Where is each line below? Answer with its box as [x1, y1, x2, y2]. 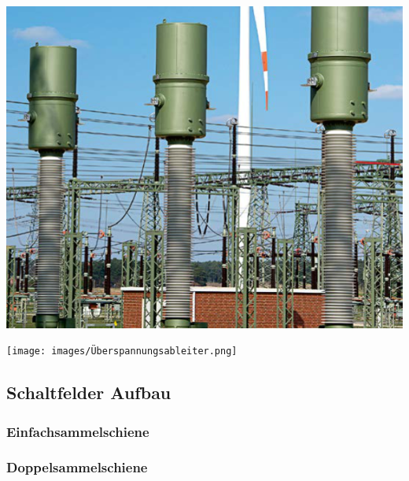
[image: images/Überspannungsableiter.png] [6, 346, 238, 357]
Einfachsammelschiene [6, 421, 149, 441]
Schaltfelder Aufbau [6, 380, 171, 405]
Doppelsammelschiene [6, 457, 148, 477]
